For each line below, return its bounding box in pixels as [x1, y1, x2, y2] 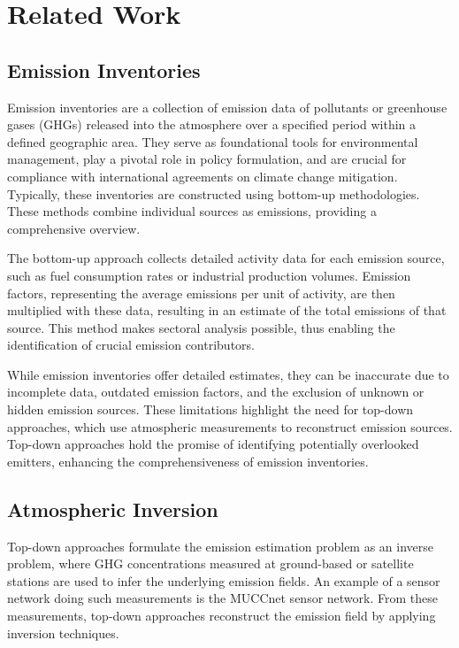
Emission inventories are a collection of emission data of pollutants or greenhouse [7, 97, 448, 116]
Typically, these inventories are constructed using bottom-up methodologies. [7, 184, 420, 203]
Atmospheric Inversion [7, 495, 218, 522]
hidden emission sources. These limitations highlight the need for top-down [7, 400, 414, 419]
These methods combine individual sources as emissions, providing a [7, 202, 377, 220]
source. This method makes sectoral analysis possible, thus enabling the [7, 318, 395, 336]
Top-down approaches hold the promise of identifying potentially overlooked [7, 435, 419, 453]
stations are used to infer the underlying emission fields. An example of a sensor [7, 571, 440, 590]
